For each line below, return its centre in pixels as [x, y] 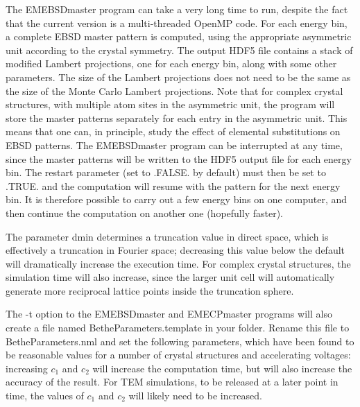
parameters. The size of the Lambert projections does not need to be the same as [178, 77]
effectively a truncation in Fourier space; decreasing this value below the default [175, 250]
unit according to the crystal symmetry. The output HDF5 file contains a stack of [179, 50]
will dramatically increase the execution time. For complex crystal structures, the [178, 263]
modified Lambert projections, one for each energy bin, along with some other [171, 63]
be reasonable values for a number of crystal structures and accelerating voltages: [178, 355]
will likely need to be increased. [195, 396]
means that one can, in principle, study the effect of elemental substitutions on [173, 131]
